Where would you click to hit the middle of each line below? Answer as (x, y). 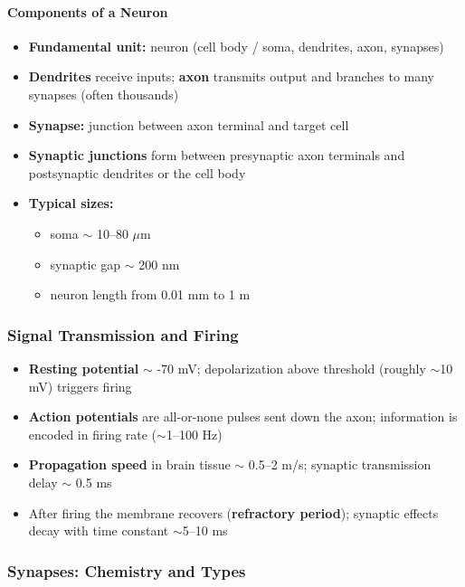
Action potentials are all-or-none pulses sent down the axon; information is (243, 417)
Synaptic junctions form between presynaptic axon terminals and (217, 155)
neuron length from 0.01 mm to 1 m (150, 294)
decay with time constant (99, 530)
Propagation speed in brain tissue (129, 464)
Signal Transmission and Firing (123, 334)
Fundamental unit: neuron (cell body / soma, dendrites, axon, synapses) (236, 46)
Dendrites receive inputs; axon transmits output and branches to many (231, 76)
